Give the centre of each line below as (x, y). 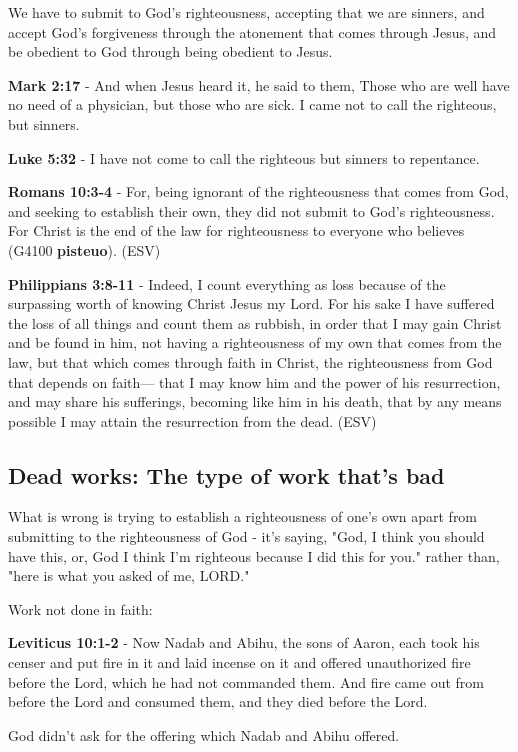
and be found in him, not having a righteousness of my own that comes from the (255, 342)
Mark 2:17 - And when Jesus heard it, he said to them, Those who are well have (259, 84)
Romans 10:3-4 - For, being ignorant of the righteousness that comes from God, (258, 191)
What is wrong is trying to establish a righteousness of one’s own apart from (243, 516)
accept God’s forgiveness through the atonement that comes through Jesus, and (252, 31)
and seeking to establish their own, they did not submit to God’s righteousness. (251, 210)
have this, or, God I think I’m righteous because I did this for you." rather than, (254, 555)
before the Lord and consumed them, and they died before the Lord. (218, 701)
